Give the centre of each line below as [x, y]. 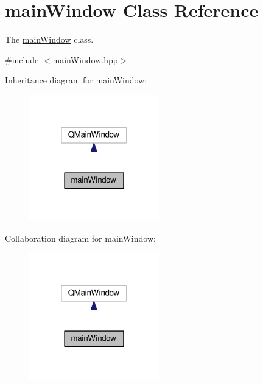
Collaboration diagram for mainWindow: [80, 238]
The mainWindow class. [49, 39]
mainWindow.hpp [85, 59]
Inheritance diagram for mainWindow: [76, 80]
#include [22, 59]
